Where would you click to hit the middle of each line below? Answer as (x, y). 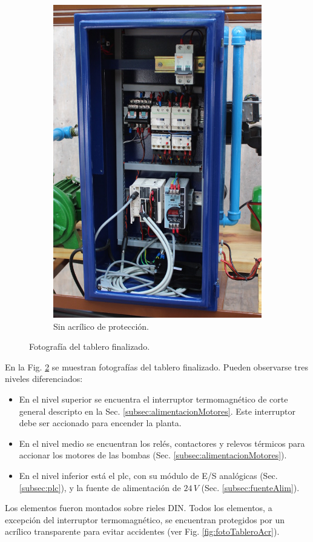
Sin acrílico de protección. (101, 326)
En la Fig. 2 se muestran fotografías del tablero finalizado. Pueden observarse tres (157, 366)
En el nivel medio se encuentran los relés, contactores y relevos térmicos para (162, 443)
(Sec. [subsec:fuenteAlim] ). (250, 487)
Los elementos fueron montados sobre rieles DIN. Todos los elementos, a (139, 508)
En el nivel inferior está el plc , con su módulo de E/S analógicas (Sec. (148, 475)
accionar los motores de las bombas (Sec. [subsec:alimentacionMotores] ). (153, 455)
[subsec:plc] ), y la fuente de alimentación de (100, 487)
